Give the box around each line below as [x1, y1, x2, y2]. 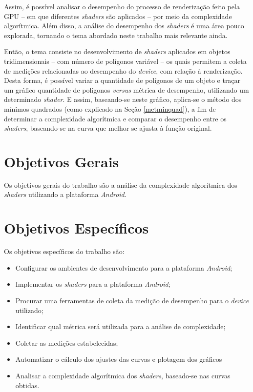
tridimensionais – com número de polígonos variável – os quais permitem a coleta [4, 56, 247, 66]
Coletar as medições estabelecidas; [15, 337, 118, 348]
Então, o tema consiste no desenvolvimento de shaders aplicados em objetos [4, 46, 231, 57]
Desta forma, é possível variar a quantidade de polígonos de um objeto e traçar [4, 75, 241, 85]
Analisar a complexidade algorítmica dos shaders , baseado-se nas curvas [15, 370, 231, 380]
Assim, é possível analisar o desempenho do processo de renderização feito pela [4, 1, 240, 11]
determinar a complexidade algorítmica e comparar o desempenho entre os [4, 113, 227, 123]
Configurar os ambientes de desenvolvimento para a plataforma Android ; [15, 262, 232, 273]
